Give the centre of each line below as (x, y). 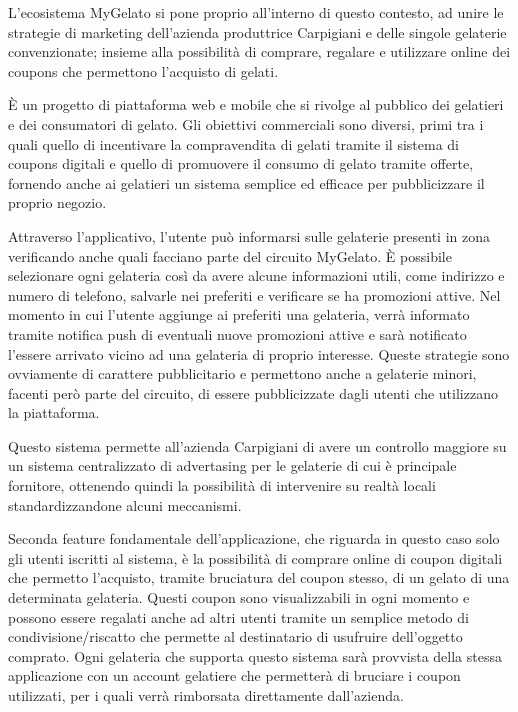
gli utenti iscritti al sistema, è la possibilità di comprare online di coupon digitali (255, 557)
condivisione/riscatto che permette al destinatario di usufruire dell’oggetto (235, 636)
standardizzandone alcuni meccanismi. (125, 504)
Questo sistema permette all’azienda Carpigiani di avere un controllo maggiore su (257, 445)
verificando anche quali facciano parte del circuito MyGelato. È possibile (230, 255)
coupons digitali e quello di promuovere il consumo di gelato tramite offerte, (241, 163)
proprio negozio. (57, 202)
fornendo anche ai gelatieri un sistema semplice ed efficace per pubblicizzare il (246, 182)
